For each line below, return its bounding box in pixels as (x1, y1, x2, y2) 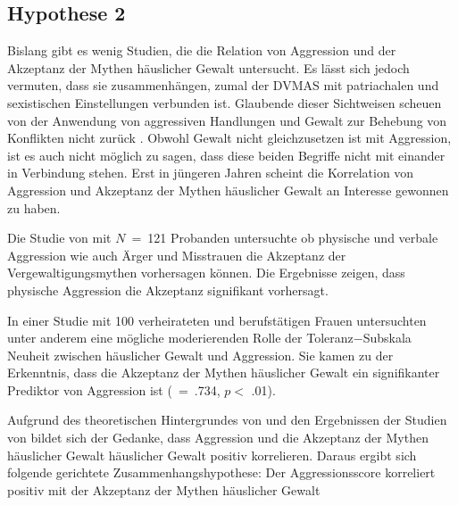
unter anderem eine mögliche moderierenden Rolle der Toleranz (7, 328, 354, 347)
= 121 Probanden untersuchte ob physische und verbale (131, 228, 438, 247)
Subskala (362, 328, 412, 347)
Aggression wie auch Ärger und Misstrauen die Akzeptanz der (7, 245, 346, 264)
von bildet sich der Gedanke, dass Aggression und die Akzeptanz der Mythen (7, 428, 429, 447)
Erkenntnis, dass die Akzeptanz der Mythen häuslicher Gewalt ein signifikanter (7, 363, 440, 382)
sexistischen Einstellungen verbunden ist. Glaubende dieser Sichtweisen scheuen (7, 93, 442, 112)
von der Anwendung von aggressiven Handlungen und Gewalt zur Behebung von (7, 111, 447, 129)
